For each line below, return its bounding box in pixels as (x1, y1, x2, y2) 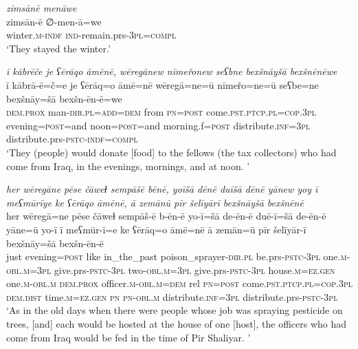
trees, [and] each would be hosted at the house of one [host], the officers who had (6, 317, 347, 331)
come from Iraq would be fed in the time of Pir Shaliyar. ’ (6, 330, 251, 344)
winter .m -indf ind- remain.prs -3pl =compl (6, 28, 177, 42)
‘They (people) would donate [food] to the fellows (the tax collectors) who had (6, 145, 337, 159)
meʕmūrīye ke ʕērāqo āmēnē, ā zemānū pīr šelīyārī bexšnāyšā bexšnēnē (6, 195, 304, 209)
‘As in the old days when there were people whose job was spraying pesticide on (6, 303, 343, 317)
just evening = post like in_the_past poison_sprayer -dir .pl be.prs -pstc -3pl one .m (6, 249, 347, 264)
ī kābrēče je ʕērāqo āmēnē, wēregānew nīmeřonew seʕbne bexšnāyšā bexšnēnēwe (6, 64, 337, 78)
